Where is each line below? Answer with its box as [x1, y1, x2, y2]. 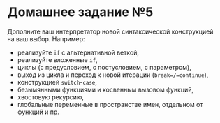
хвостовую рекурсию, [17, 92, 84, 101]
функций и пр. [17, 108, 59, 116]
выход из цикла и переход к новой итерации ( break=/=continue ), [17, 71, 209, 79]
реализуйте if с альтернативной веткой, [17, 48, 140, 57]
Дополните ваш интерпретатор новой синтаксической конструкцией [7, 27, 214, 36]
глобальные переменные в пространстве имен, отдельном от [17, 100, 203, 108]
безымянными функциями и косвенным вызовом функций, [17, 85, 194, 94]
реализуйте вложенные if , [17, 55, 98, 64]
